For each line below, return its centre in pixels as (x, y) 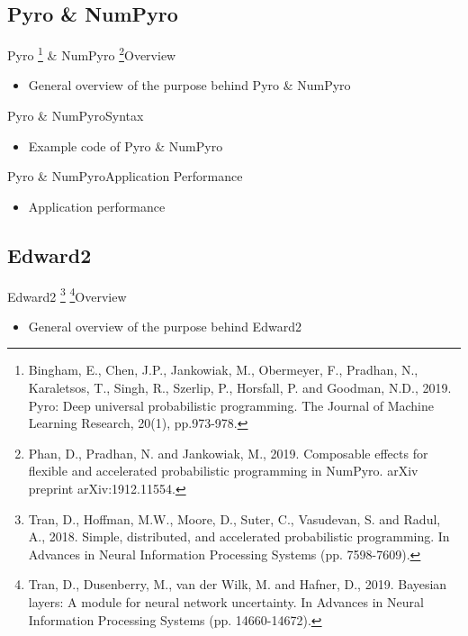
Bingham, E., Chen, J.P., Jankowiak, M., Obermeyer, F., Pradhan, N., (223, 370)
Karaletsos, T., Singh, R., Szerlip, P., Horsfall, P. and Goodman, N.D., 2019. (240, 388)
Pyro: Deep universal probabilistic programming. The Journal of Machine (231, 405)
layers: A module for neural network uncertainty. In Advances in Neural (226, 602)
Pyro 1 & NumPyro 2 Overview (92, 54)
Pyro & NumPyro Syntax (76, 116)
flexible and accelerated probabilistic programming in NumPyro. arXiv (223, 471)
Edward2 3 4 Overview (67, 295)
